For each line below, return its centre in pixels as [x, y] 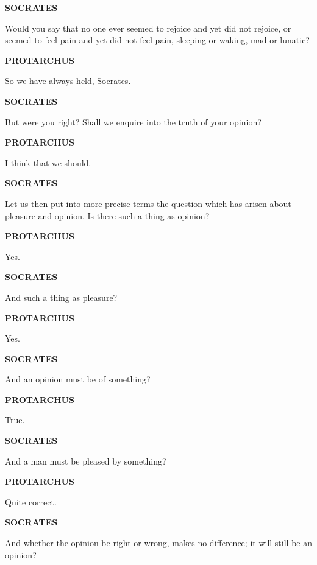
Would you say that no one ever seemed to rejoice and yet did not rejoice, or [148, 28]
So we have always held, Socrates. [68, 81]
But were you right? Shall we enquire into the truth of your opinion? [133, 121]
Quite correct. [31, 501]
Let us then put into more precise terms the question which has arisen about [148, 203]
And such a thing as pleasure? [61, 297]
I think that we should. [48, 162]
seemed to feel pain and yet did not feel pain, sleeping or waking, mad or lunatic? [157, 40]
